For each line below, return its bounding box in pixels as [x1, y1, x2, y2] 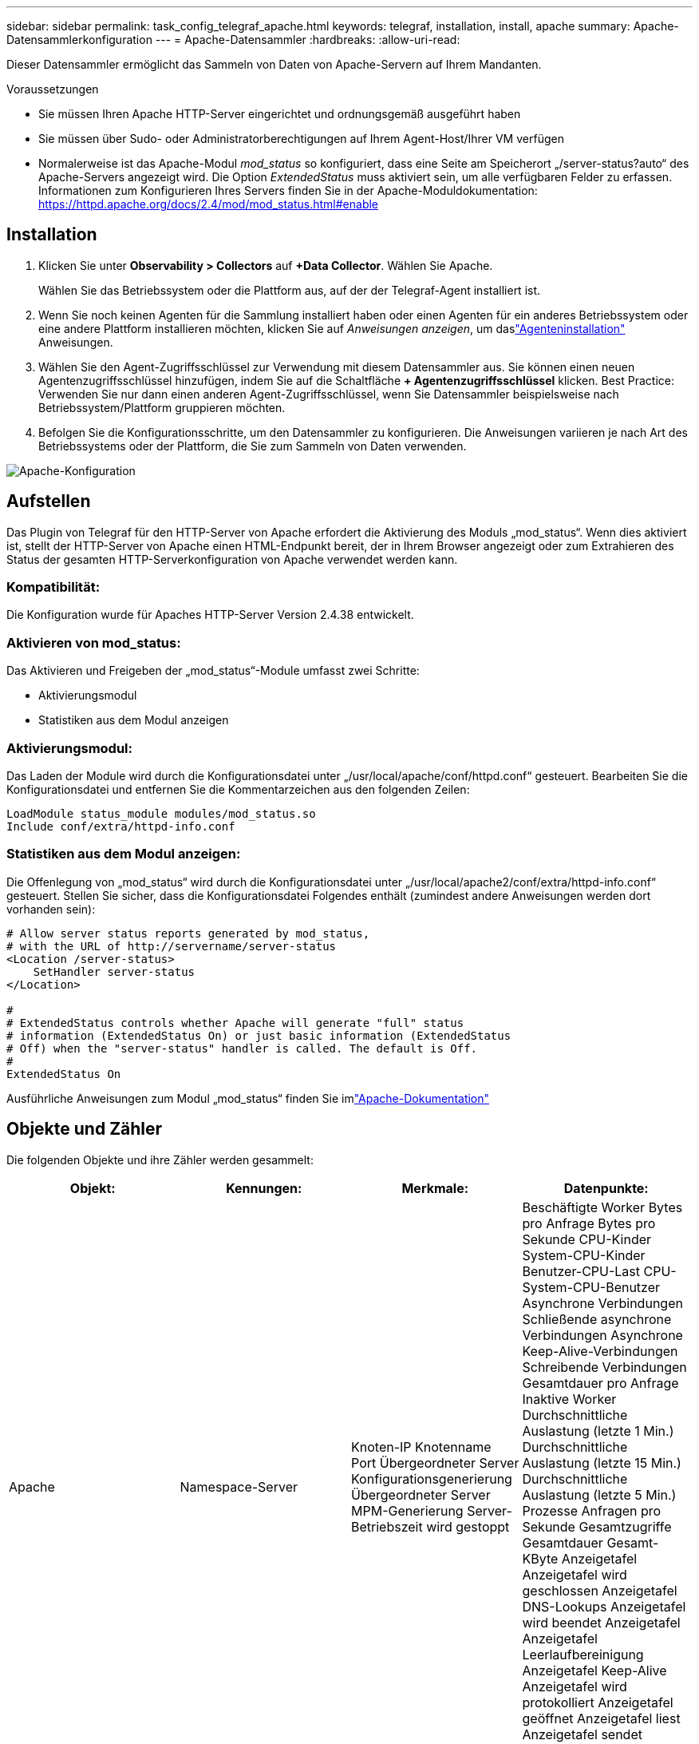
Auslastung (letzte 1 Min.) [522, 1422, 674, 1439]
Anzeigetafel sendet [522, 1726, 642, 1742]
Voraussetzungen [6, 82, 99, 96]
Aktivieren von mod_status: [6, 634, 181, 651]
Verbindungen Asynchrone [522, 1326, 683, 1343]
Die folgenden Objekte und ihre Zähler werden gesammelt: [6, 1152, 314, 1167]
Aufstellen [6, 491, 91, 512]
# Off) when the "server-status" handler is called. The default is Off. [6, 1041, 478, 1055]
